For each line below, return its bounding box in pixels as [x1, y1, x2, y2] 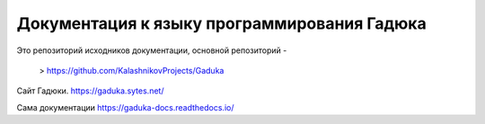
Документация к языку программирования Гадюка [16, 13, 427, 33]
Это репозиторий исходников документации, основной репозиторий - [16, 45, 287, 56]
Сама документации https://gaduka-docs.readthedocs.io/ [16, 102, 234, 112]
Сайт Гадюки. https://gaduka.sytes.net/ [16, 85, 164, 96]
